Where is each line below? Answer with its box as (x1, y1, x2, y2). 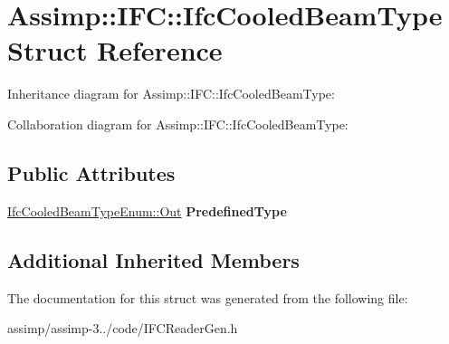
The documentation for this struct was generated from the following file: (7, 288, 408, 307)
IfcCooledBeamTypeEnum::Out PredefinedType (7, 201, 287, 220)
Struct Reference (7, 32, 223, 69)
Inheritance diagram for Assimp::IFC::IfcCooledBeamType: (7, 84, 335, 103)
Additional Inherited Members (7, 245, 300, 273)
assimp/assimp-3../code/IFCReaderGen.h (7, 319, 238, 338)
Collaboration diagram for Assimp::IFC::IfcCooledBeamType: (7, 114, 349, 133)
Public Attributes (7, 158, 176, 186)
